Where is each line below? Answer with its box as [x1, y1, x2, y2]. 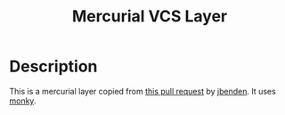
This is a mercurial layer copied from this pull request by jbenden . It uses [9, 86, 276, 96]
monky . [9, 95, 37, 106]
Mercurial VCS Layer [71, 6, 228, 27]
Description [9, 56, 98, 77]
